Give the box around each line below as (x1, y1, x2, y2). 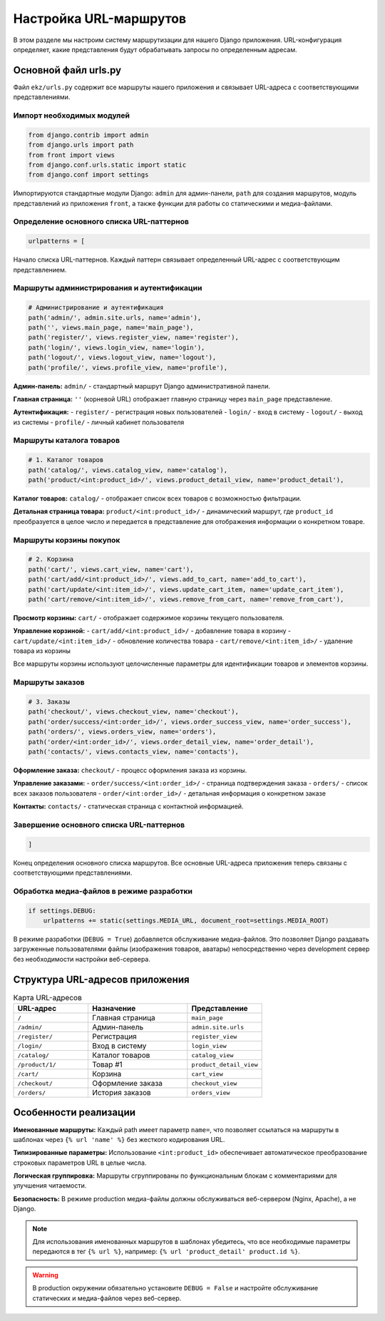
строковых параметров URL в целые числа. (13, 1158, 147, 1167)
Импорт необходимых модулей (13, 110, 130, 120)
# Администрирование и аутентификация (28, 304, 164, 312)
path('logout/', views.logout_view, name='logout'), (28, 354, 217, 361)
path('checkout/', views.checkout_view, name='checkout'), (28, 708, 239, 716)
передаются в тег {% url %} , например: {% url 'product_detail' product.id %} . (32, 1248, 301, 1256)
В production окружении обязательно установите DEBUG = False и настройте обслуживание (32, 1284, 319, 1292)
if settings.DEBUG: (28, 906, 96, 915)
